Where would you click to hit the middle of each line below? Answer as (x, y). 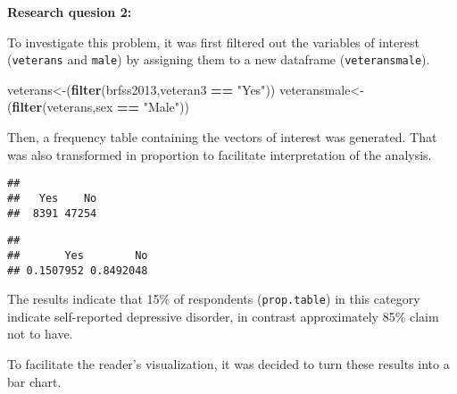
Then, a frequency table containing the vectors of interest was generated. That (222, 137)
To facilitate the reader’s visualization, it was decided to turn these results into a (228, 364)
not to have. (40, 334)
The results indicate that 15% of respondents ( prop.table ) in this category (214, 299)
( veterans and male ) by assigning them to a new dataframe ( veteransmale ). (219, 59)
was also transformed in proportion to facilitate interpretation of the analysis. (220, 154)
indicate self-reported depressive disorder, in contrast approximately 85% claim (223, 316)
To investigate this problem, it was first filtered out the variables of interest (213, 42)
